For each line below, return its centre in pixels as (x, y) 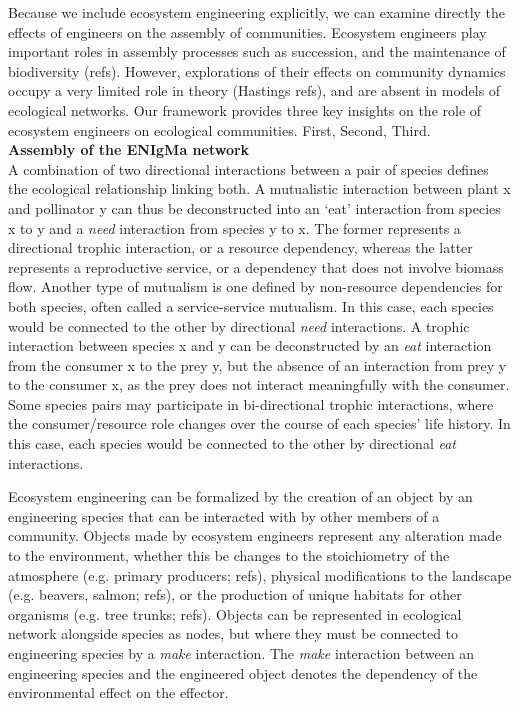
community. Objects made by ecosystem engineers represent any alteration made (255, 535)
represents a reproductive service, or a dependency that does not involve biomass (256, 266)
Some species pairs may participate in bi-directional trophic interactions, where (251, 403)
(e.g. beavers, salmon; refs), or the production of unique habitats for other (235, 594)
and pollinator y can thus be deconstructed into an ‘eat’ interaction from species (254, 207)
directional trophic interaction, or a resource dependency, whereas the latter (240, 247)
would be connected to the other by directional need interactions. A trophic (239, 325)
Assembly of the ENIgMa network (129, 149)
